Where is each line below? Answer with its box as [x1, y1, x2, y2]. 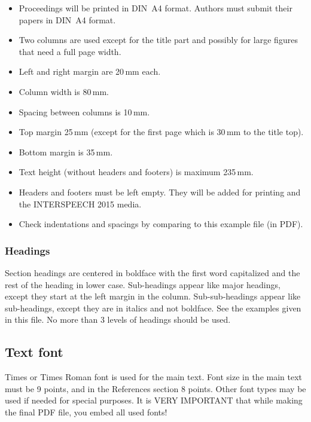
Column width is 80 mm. [19, 85, 109, 97]
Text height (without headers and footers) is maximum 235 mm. [19, 166, 254, 178]
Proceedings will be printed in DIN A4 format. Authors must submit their [19, 2, 292, 14]
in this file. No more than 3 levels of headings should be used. [5, 313, 231, 326]
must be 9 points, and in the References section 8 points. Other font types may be [5, 382, 306, 395]
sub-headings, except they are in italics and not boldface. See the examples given [5, 301, 301, 314]
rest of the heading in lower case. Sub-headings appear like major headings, [5, 278, 280, 290]
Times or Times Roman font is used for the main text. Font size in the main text [5, 371, 303, 383]
